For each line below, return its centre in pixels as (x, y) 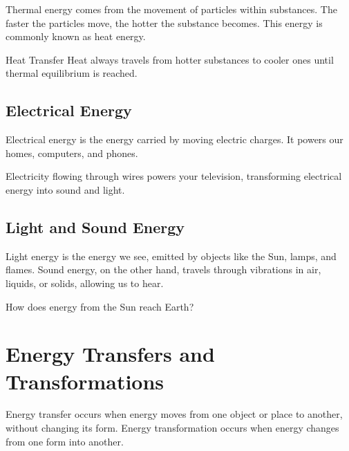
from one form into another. (65, 441)
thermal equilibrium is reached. (72, 73)
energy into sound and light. (65, 189)
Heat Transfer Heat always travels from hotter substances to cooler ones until (170, 59)
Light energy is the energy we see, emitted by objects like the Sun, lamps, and (171, 256)
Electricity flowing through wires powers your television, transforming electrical (174, 176)
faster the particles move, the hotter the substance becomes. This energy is (164, 22)
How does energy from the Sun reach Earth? (100, 306)
